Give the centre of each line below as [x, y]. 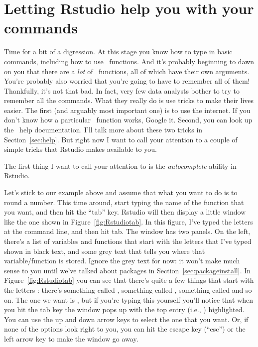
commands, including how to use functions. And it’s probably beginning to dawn [129, 61]
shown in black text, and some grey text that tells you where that [105, 251]
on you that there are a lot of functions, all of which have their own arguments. [127, 71]
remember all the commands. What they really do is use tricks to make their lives [129, 100]
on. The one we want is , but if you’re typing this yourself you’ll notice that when [129, 299]
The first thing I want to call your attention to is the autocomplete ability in [120, 166]
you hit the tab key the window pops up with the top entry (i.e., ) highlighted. [124, 309]
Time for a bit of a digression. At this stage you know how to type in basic [118, 52]
